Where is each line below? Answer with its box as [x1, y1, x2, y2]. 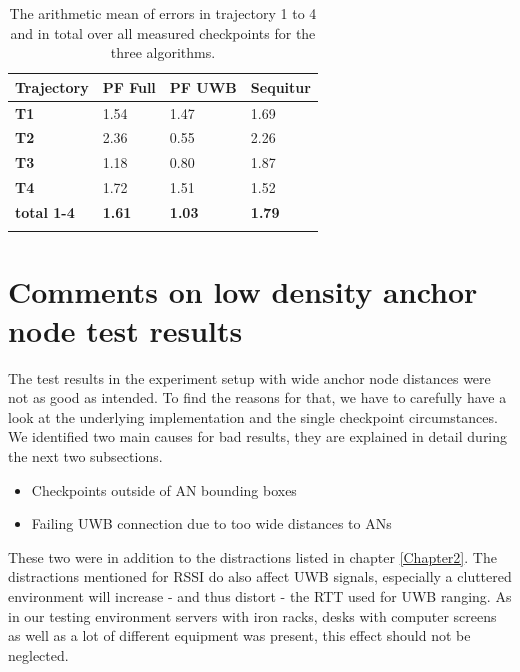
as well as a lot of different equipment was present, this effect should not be [8, 625, 471, 646]
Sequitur [250, 76, 311, 97]
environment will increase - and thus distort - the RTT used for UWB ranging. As [8, 586, 512, 606]
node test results [8, 309, 243, 350]
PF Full [102, 76, 156, 97]
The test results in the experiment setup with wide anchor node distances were [8, 367, 491, 388]
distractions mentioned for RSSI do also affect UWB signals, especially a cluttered [8, 566, 512, 587]
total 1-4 [15, 202, 75, 222]
